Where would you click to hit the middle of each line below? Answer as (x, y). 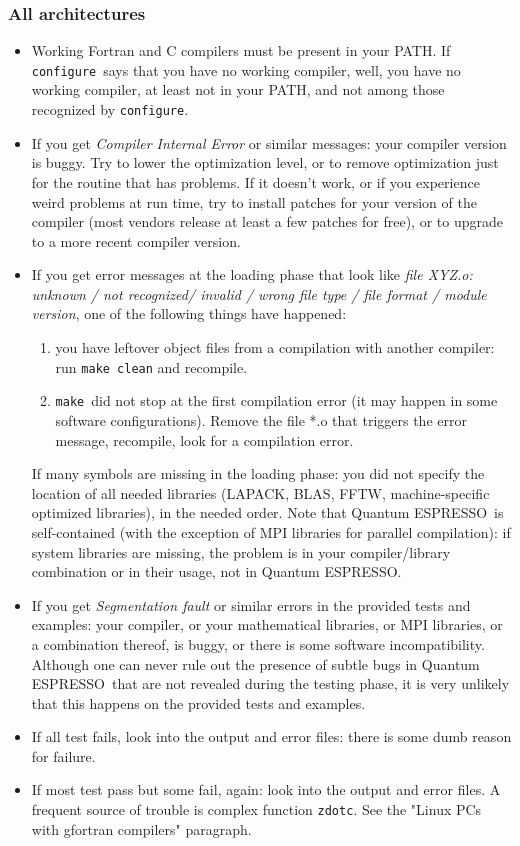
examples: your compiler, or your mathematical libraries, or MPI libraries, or (267, 624)
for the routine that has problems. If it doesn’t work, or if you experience (255, 181)
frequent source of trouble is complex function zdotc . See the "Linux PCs (256, 809)
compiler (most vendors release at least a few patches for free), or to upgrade (267, 221)
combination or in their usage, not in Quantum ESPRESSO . (216, 571)
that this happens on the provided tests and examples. (198, 702)
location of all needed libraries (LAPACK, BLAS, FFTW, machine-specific (260, 492)
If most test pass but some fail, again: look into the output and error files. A (266, 789)
